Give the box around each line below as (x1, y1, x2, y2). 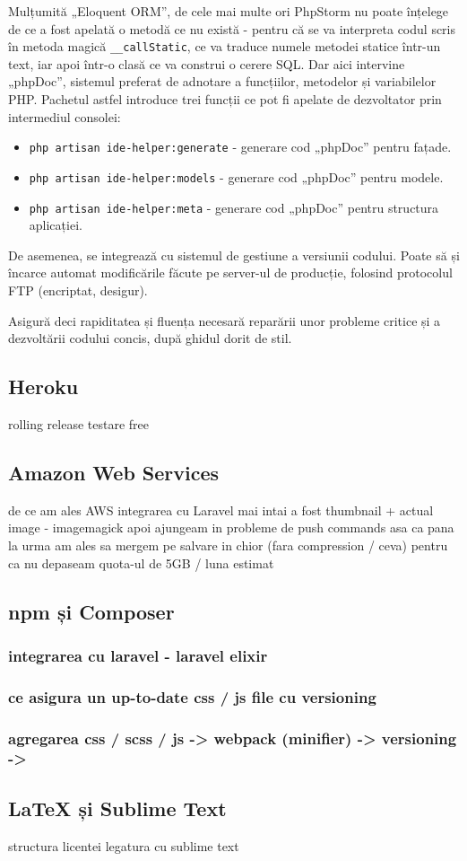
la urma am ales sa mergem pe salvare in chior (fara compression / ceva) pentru (8, 535, 448, 554)
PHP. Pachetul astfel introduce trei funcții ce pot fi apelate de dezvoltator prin (8, 90, 442, 109)
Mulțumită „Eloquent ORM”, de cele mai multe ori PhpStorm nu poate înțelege (8, 2, 449, 20)
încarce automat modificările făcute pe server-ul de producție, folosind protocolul (8, 263, 453, 282)
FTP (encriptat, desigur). (8, 280, 148, 299)
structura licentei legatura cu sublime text (8, 836, 239, 855)
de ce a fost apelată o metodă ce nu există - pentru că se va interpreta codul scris (8, 19, 456, 38)
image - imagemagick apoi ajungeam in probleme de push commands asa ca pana (8, 518, 454, 537)
